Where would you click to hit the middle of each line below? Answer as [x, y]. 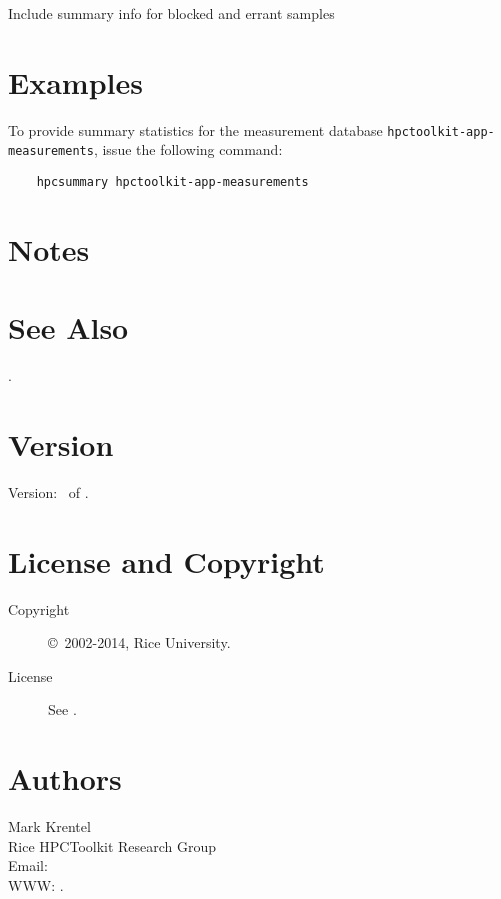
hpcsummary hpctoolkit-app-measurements [172, 182]
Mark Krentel [49, 826]
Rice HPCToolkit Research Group [112, 845]
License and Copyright [166, 560]
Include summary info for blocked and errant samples [171, 13]
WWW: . [36, 884]
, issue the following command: [188, 149]
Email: [28, 865]
